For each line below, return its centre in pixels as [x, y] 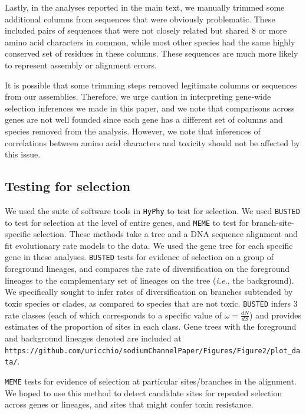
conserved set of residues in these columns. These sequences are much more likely [152, 53]
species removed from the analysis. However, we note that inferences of [133, 131]
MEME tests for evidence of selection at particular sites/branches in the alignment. [151, 381]
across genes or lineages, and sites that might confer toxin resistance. [129, 404]
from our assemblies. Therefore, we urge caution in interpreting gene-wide [138, 96]
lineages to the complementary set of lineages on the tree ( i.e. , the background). [149, 280]
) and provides [276, 315]
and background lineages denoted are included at [93, 338]
